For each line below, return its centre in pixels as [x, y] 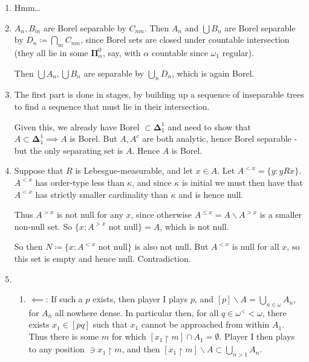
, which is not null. [194, 226]
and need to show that [209, 126]
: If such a [64, 299]
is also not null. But [171, 246]
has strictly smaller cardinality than [102, 194]
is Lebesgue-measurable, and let [134, 170]
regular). [238, 52]
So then [28, 246]
